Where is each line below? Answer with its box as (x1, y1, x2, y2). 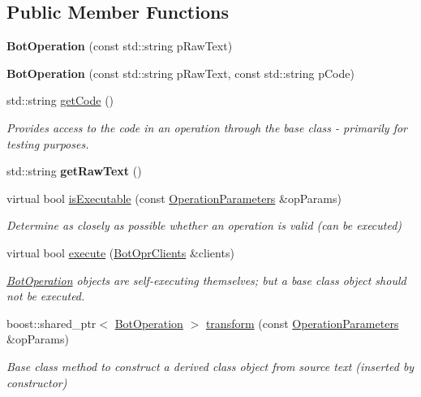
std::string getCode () (6, 92, 114, 109)
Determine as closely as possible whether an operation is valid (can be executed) (6, 217, 402, 234)
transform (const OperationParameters (205, 314, 399, 331)
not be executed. (6, 287, 85, 304)
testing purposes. (6, 135, 89, 152)
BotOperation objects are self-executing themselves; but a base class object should (6, 271, 406, 288)
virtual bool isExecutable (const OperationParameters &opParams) (6, 189, 342, 206)
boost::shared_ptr (6, 314, 97, 331)
